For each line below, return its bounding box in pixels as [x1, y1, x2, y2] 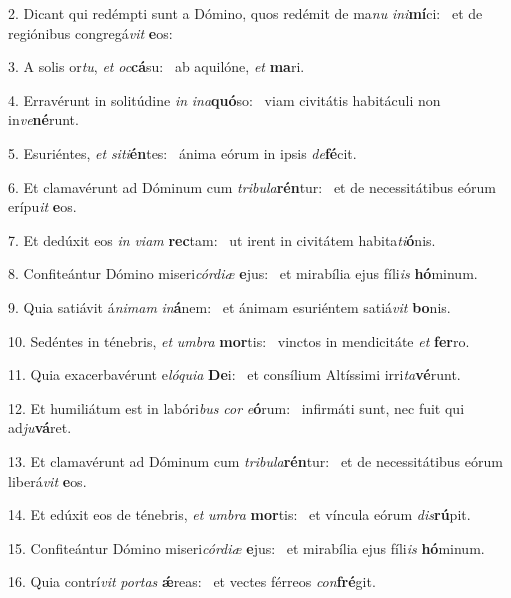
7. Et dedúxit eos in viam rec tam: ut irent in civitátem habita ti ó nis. [8, 229, 436, 250]
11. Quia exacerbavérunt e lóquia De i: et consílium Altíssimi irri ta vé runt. [8, 364, 461, 385]
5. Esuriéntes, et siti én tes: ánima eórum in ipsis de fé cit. [8, 142, 357, 163]
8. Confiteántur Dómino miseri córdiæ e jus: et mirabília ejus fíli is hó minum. [8, 263, 478, 284]
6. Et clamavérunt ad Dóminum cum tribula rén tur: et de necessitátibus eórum [8, 176, 496, 197]
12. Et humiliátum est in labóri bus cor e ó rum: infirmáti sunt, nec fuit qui [8, 397, 465, 418]
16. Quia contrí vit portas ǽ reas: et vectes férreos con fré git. [8, 571, 376, 592]
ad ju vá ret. [8, 417, 72, 438]
